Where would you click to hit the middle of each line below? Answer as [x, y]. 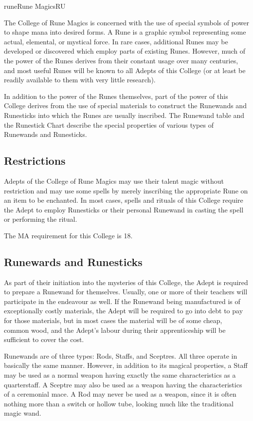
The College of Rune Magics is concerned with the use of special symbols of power [126, 22]
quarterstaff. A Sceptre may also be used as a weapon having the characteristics [123, 384]
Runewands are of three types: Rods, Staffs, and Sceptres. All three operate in [121, 355]
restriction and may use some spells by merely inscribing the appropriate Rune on [126, 190]
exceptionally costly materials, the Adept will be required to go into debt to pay [124, 311]
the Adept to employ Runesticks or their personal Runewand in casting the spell [124, 209]
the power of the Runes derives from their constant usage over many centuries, [121, 60]
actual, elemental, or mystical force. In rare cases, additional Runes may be [116, 41]
